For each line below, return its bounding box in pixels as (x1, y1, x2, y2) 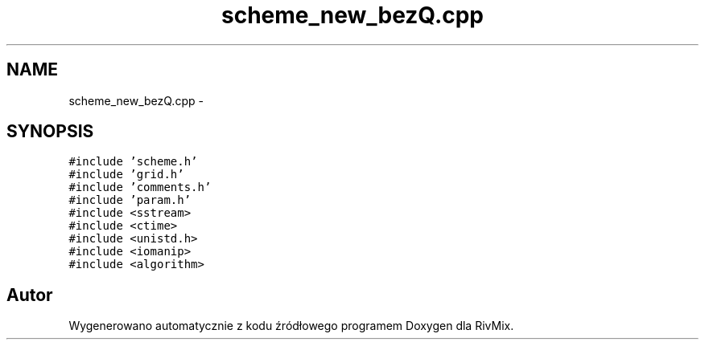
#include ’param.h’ (68, 193, 192, 207)
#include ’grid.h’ (68, 168, 184, 181)
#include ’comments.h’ (68, 181, 212, 194)
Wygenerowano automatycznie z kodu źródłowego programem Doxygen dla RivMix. (68, 319, 514, 333)
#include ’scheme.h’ (68, 155, 198, 169)
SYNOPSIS (6, 121, 94, 142)
